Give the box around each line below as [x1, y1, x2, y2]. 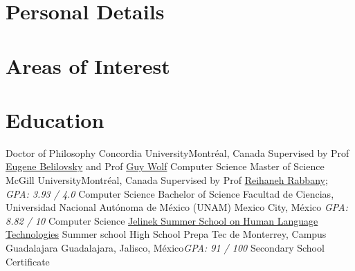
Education [6, 105, 104, 133]
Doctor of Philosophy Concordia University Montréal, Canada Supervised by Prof [6, 145, 349, 160]
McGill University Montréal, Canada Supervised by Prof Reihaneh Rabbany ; [6, 173, 328, 187]
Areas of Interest [6, 51, 170, 80]
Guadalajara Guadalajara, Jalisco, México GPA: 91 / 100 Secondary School [6, 241, 325, 255]
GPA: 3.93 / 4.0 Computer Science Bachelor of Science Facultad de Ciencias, [6, 186, 334, 200]
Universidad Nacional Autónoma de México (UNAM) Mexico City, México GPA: [6, 200, 348, 214]
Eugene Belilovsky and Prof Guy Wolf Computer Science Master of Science [6, 159, 325, 174]
